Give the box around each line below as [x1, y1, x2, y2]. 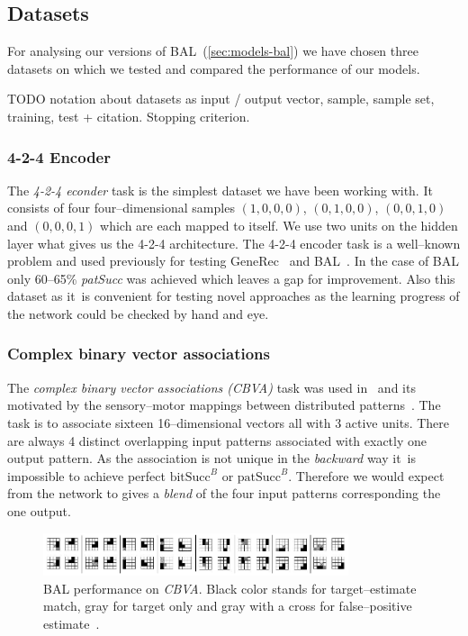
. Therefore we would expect [288, 466, 445, 485]
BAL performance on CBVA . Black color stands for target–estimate [43, 578, 417, 597]
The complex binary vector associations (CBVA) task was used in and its [7, 377, 416, 396]
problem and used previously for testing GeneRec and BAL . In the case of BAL [7, 251, 459, 270]
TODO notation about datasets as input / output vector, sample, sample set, [7, 89, 435, 108]
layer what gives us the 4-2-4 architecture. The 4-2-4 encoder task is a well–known [7, 233, 461, 252]
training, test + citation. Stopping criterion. [7, 106, 250, 125]
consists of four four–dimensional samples [7, 198, 235, 217]
